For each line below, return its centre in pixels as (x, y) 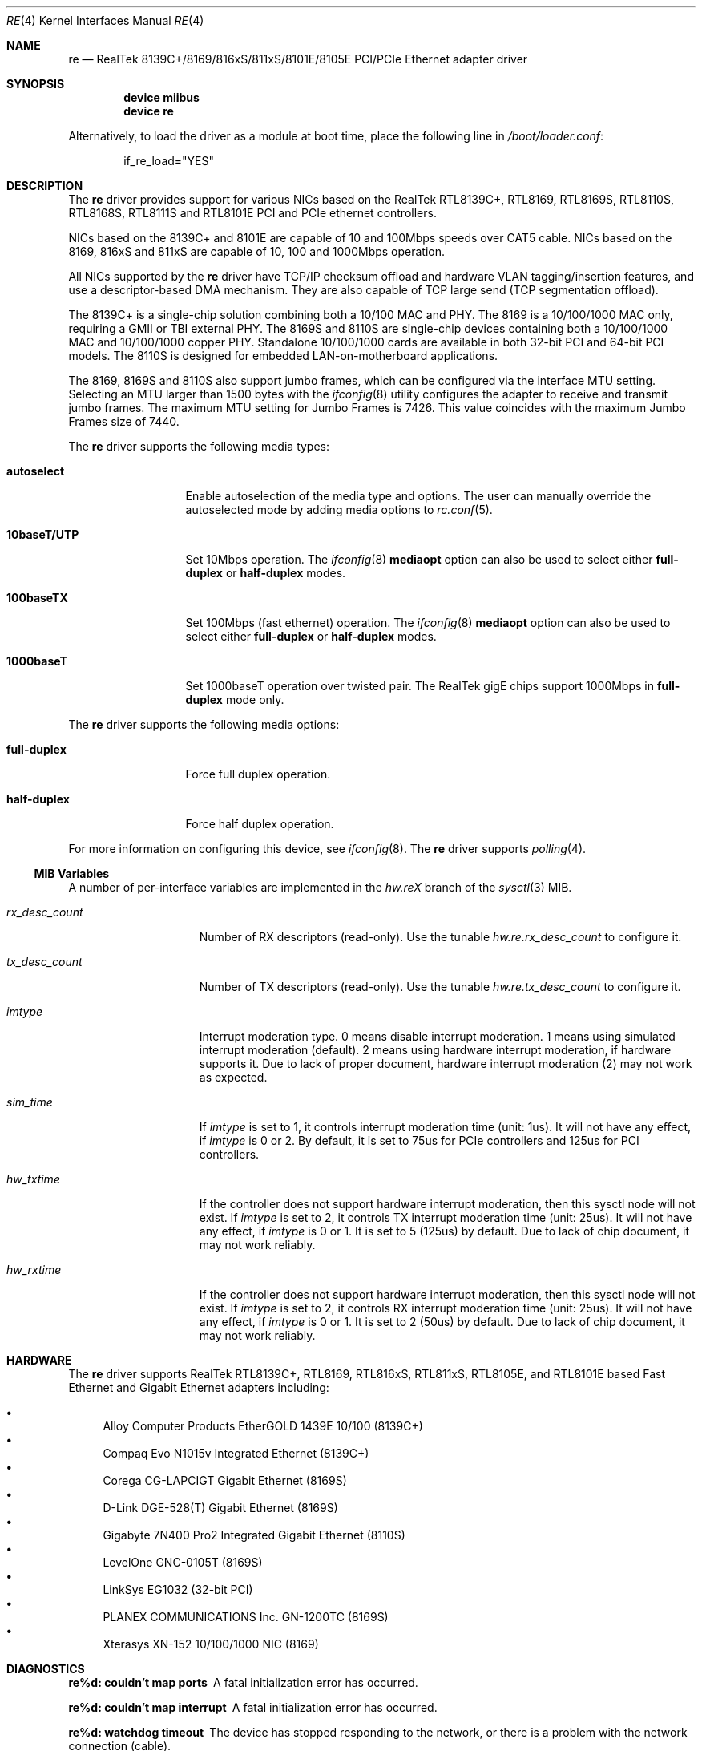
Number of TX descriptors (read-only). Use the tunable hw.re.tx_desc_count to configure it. (440, 987)
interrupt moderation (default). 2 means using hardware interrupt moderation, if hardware (435, 1050)
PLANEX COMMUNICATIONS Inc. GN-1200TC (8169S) (246, 1617)
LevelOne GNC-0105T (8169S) (183, 1562)
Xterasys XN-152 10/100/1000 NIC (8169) (211, 1644)
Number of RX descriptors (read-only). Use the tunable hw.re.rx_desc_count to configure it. (440, 937)
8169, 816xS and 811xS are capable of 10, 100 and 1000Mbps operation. (257, 251)
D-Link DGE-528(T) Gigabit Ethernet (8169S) (220, 1508)
